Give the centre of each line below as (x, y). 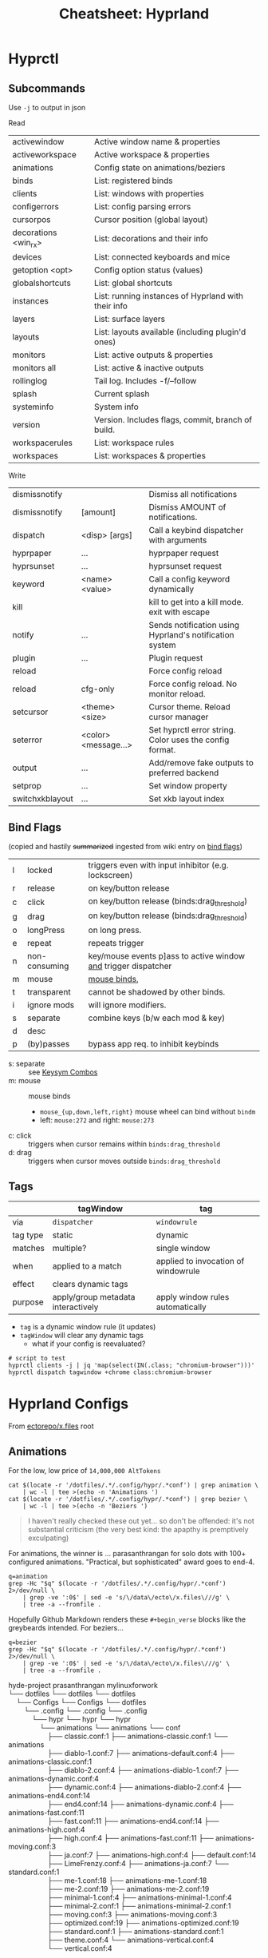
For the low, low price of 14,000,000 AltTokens (85, 1470)
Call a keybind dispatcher (196, 530)
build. (105, 430)
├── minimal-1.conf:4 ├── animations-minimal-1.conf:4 (140, 1897)
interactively (75, 1307)
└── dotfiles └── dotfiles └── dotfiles (72, 1694)
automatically (181, 1307)
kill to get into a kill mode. (196, 602)
